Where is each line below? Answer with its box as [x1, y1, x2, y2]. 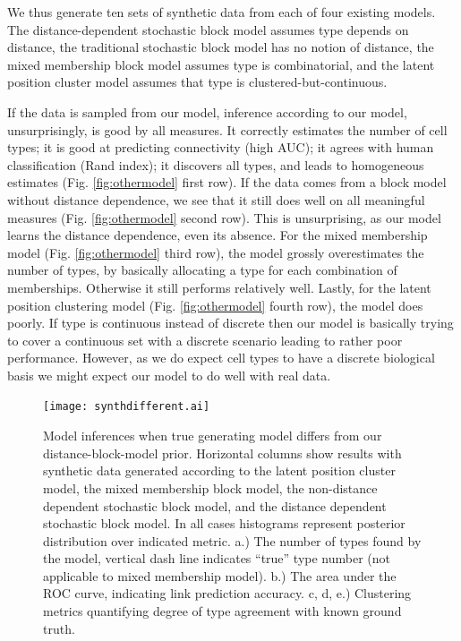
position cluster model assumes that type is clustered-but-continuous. [7, 73, 388, 91]
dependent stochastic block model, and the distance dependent [43, 496, 387, 515]
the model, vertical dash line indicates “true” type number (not [43, 549, 390, 568]
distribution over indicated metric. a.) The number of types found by [43, 531, 422, 550]
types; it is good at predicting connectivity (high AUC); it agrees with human [7, 138, 434, 157]
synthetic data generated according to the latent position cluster [43, 461, 396, 480]
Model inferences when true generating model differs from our [43, 426, 382, 445]
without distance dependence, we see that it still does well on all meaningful [7, 190, 425, 209]
